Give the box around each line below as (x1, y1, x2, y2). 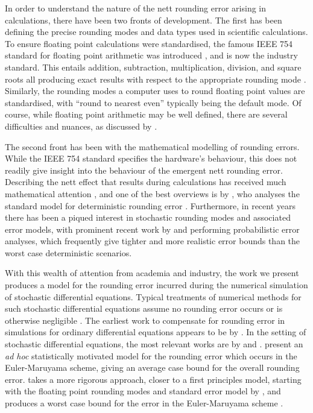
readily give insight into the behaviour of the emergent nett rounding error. (5, 163, 283, 176)
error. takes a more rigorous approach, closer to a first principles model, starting (5, 373, 302, 385)
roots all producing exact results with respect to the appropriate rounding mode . (5, 72, 306, 85)
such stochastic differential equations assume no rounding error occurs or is (5, 302, 283, 315)
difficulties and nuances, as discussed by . (5, 119, 157, 132)
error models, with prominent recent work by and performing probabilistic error (5, 222, 300, 235)
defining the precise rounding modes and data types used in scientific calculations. (5, 25, 308, 38)
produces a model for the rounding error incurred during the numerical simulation (5, 279, 308, 291)
